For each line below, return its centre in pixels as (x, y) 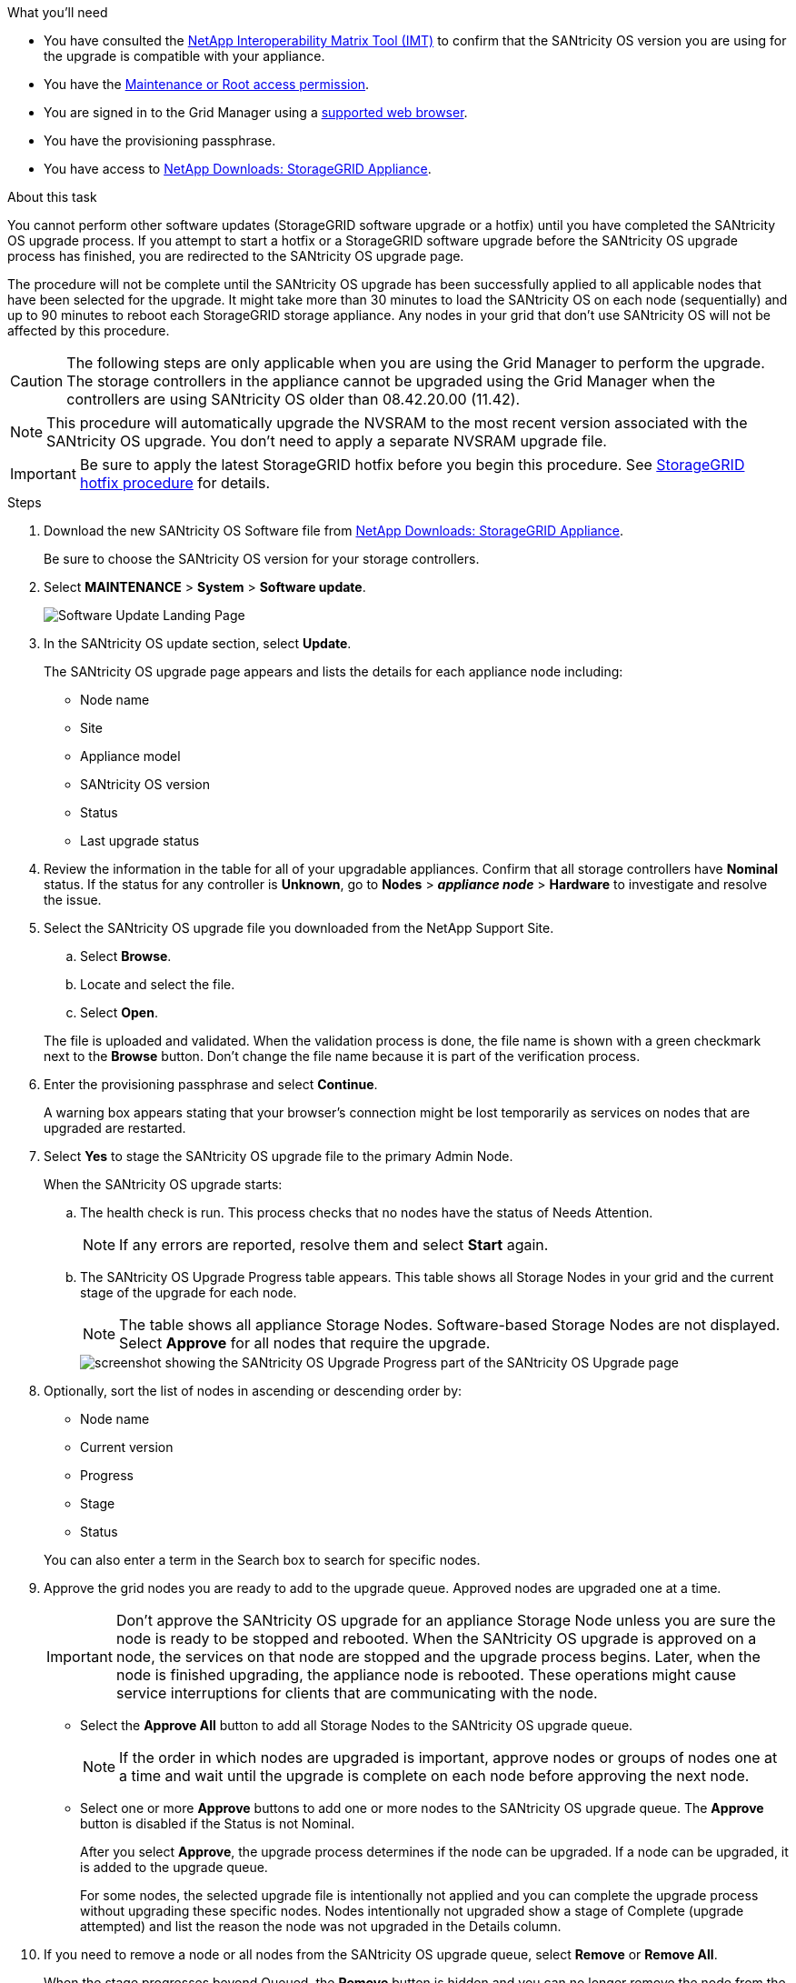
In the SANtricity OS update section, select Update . (198, 643)
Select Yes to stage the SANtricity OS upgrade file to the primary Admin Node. (279, 1156)
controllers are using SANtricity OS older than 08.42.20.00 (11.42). (294, 399)
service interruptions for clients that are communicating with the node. (357, 1693)
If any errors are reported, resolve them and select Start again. (334, 1245)
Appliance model (130, 756)
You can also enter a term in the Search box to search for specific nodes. (262, 1560)
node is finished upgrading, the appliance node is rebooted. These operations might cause (426, 1675)
